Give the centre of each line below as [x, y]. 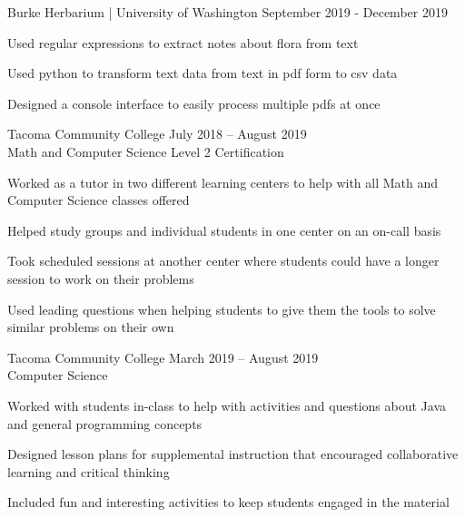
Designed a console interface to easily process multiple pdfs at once [194, 103]
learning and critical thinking [89, 471]
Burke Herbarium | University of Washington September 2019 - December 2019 [228, 12]
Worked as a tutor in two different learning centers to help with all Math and [223, 182]
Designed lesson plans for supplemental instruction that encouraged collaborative [233, 454]
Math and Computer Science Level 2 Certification [146, 151]
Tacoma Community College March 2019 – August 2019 [163, 357]
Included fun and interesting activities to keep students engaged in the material [228, 502]
